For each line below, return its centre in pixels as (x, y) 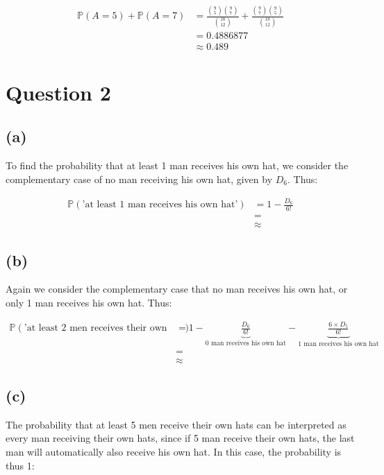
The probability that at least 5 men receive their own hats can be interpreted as (176, 424)
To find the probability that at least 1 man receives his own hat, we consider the (177, 165)
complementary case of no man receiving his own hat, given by (139, 179)
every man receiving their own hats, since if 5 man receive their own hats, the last (180, 438)
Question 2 (58, 92)
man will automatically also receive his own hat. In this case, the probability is (174, 451)
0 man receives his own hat (246, 343)
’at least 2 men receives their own (95, 328)
